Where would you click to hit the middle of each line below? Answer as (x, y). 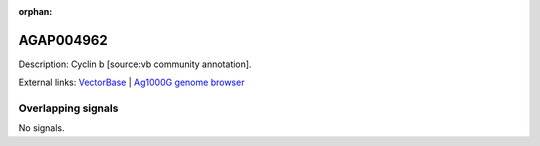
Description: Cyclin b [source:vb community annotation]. (135, 64)
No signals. (41, 128)
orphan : (35, 11)
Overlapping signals (68, 108)
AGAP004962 (63, 40)
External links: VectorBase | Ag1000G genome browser (131, 82)
